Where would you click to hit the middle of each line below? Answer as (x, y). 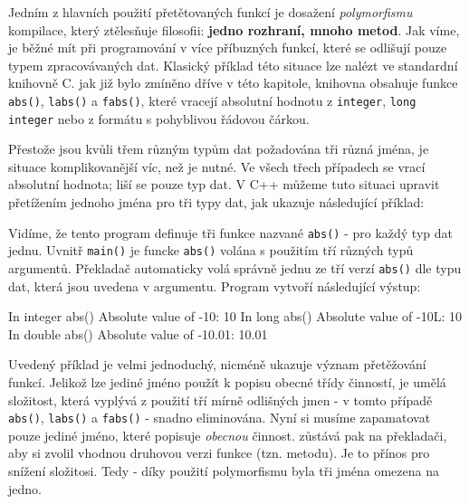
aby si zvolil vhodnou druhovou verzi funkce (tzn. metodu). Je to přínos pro (219, 453)
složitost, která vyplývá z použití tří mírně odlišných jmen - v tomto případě (220, 399)
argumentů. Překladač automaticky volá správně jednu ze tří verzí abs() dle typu (235, 267)
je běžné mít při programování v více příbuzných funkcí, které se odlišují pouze (228, 48)
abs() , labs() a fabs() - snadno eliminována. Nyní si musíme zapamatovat (220, 418)
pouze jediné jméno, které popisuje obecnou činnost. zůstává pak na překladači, (228, 435)
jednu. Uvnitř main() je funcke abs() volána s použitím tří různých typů (211, 250)
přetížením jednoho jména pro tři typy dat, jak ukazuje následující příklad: (216, 202)
